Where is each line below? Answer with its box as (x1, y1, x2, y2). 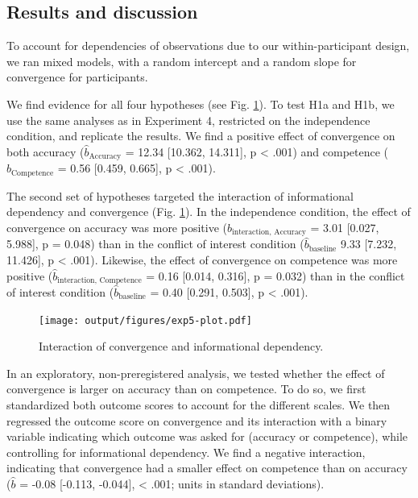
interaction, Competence (57, 276, 142, 284)
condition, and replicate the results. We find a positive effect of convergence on (6, 127, 395, 144)
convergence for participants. (6, 68, 148, 85)
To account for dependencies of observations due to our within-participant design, (6, 37, 410, 54)
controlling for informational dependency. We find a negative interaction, (6, 443, 366, 460)
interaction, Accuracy (232, 228, 307, 237)
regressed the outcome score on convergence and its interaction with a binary (6, 412, 387, 429)
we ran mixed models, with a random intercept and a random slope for (6, 52, 357, 69)
